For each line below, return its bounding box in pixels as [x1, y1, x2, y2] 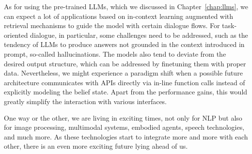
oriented [4, 30, 28, 40]
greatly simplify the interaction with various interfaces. [4, 96, 167, 106]
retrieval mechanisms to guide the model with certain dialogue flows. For [4, 20, 220, 31]
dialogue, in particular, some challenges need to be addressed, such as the [30, 30, 248, 40]
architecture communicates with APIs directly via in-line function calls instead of [4, 77, 245, 87]
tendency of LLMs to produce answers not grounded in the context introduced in [4, 39, 245, 49]
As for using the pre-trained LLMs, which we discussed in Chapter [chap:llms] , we [4, 1, 248, 11]
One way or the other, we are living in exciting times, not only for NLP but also [4, 112, 242, 123]
